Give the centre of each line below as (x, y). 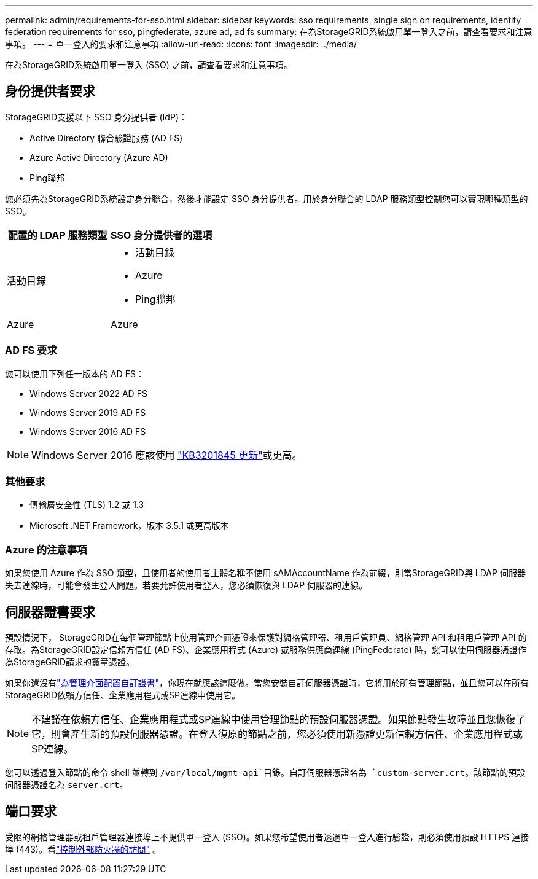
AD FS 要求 (31, 350)
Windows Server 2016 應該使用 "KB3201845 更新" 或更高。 (167, 455)
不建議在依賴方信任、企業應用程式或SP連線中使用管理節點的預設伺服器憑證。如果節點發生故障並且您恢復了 (279, 719)
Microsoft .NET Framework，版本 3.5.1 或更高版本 (129, 526)
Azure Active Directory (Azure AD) (99, 157)
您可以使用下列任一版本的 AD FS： (75, 373)
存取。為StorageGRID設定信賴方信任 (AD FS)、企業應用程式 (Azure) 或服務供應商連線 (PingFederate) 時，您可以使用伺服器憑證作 (266, 649)
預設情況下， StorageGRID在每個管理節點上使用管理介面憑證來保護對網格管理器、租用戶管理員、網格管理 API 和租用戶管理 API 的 (266, 637)
